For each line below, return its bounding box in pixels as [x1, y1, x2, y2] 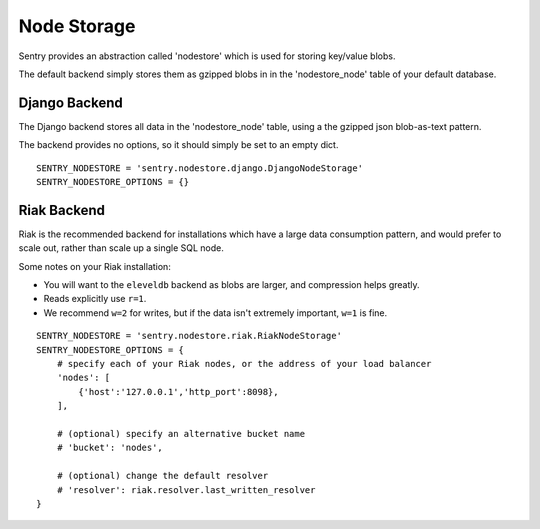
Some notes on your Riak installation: [18, 260, 172, 272]
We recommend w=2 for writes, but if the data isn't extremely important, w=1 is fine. [43, 306, 388, 319]
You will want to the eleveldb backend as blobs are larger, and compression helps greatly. [43, 279, 420, 291]
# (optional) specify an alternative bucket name [56, 428, 305, 439]
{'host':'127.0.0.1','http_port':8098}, [78, 386, 279, 397]
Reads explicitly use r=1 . [43, 293, 147, 305]
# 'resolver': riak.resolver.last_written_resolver [56, 484, 316, 495]
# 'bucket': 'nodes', [56, 442, 164, 454]
